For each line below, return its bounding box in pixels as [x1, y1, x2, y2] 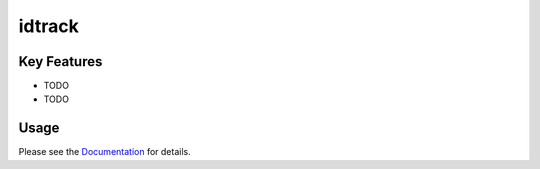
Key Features [18, 53, 103, 70]
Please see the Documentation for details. [18, 146, 191, 158]
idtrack [18, 15, 79, 37]
